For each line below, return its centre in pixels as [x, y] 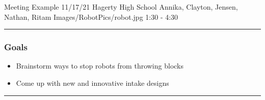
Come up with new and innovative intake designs [92, 83]
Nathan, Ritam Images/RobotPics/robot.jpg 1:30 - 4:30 [91, 16]
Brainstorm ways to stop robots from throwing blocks [100, 66]
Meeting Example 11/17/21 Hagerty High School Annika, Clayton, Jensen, [121, 7]
